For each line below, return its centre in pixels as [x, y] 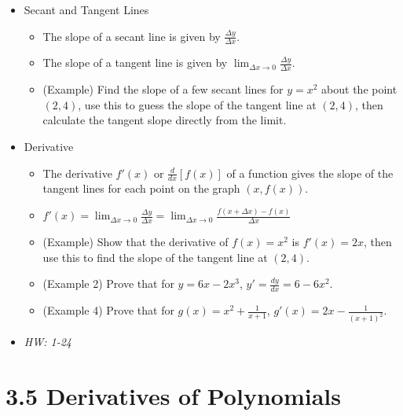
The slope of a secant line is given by [132, 36]
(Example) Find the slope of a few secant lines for [163, 89]
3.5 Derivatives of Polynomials [173, 395]
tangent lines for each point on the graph [141, 188]
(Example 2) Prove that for [108, 283]
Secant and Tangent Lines [86, 9]
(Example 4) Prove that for [108, 310]
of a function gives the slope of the [310, 173]
